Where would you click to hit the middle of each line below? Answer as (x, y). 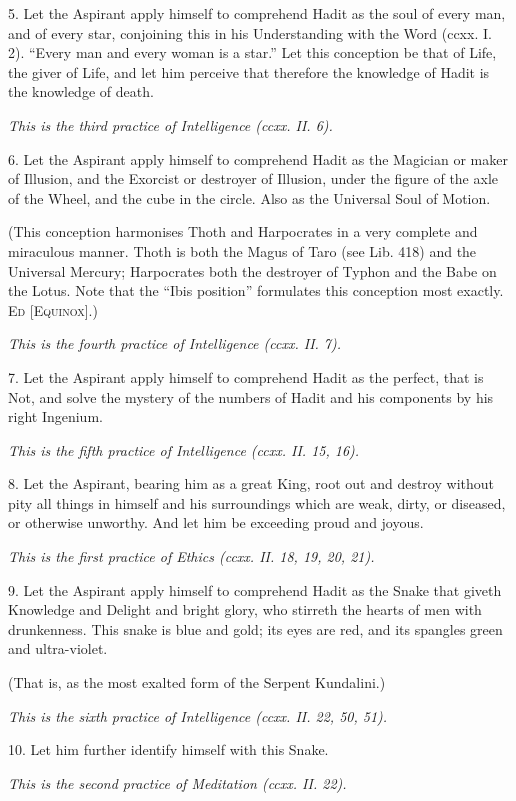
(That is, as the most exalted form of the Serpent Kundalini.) (197, 682)
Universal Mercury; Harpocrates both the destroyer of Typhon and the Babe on (252, 270)
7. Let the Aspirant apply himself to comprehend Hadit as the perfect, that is (246, 376)
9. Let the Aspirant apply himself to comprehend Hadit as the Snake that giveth (255, 589)
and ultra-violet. (58, 648)
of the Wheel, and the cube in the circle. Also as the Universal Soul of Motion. (249, 197)
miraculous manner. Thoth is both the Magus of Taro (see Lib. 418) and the (242, 250)
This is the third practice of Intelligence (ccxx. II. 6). (170, 124)
